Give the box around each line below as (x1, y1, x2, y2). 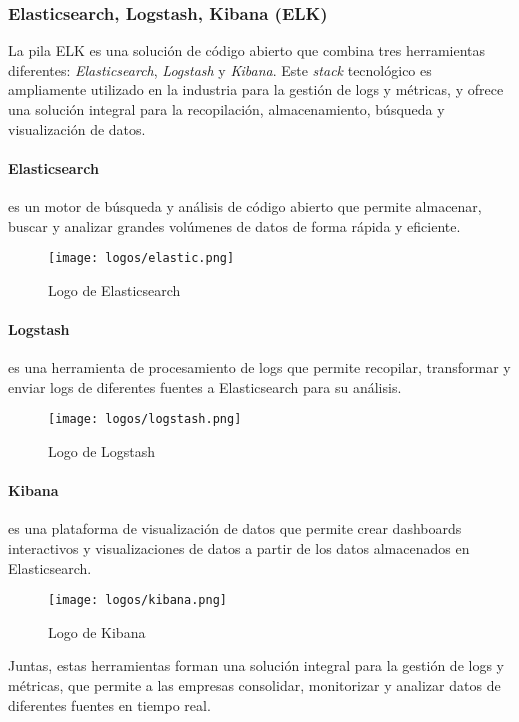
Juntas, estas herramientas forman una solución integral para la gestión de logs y (8, 655, 504, 676)
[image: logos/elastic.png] (48, 251, 235, 266)
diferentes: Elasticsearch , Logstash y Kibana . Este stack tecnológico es (8, 59, 432, 80)
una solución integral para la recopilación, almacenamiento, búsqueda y (8, 99, 445, 119)
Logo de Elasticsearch (48, 279, 181, 300)
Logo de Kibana (48, 621, 146, 642)
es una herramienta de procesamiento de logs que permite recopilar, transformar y (8, 357, 511, 378)
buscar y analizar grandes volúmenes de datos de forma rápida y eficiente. (8, 215, 461, 236)
